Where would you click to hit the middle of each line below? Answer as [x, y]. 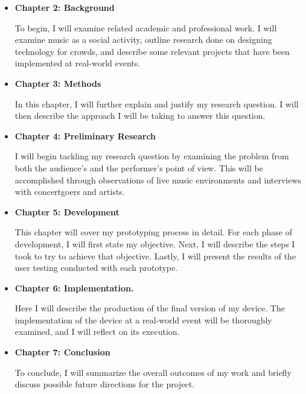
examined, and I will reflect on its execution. [97, 332]
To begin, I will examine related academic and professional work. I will [146, 27]
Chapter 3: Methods [58, 83]
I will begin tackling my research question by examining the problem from [152, 156]
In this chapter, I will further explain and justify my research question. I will [157, 103]
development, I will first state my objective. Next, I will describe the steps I [155, 243]
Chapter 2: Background [65, 7]
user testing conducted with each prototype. [96, 268]
